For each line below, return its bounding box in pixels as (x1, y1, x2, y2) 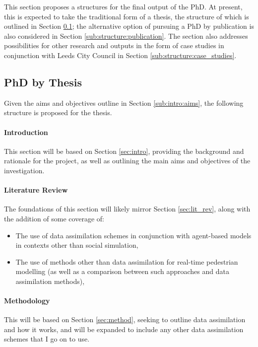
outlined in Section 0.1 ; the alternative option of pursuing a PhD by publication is (4, 21, 254, 31)
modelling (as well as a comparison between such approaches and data (15, 266, 229, 277)
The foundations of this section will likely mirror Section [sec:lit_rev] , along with (4, 204, 251, 214)
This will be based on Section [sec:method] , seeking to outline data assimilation (4, 314, 246, 325)
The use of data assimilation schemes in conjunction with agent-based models (15, 230, 252, 240)
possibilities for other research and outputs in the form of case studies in (4, 40, 224, 51)
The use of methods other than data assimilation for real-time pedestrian (15, 256, 238, 267)
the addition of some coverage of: (4, 213, 104, 223)
